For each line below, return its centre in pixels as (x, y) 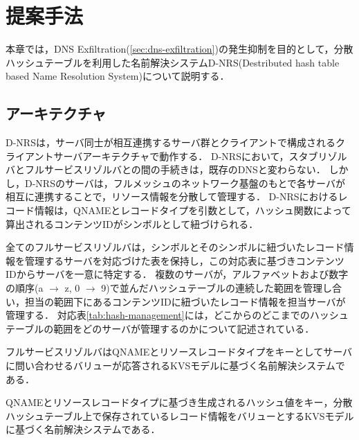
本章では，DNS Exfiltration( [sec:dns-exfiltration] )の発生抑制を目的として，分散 (179, 49)
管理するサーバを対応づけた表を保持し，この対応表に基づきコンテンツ (184, 260)
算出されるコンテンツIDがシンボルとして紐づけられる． (132, 223)
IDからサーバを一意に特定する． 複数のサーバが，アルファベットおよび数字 (177, 274)
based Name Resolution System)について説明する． (118, 76)
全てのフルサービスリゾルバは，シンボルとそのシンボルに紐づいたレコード (175, 247)
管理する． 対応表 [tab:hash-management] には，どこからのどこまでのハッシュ (177, 315)
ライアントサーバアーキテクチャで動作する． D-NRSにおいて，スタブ (162, 156)
